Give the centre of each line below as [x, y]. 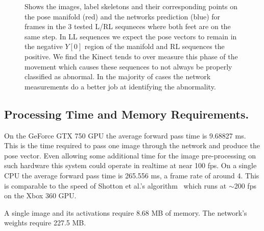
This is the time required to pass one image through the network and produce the [132, 145]
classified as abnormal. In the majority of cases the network [118, 76]
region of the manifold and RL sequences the [154, 46]
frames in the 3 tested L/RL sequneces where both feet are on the [128, 26]
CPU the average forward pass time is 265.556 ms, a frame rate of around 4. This [132, 175]
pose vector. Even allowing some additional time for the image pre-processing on [130, 155]
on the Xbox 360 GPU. [40, 195]
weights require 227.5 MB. [45, 223]
